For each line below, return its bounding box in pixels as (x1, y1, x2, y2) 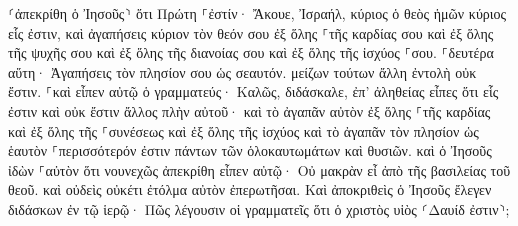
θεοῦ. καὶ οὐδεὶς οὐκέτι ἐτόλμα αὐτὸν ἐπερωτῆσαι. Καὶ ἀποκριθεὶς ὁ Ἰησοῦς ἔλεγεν (8, 179, 492, 200)
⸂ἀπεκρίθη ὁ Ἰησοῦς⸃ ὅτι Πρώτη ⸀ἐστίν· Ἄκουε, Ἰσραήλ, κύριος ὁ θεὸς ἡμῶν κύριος (8, 3, 507, 23)
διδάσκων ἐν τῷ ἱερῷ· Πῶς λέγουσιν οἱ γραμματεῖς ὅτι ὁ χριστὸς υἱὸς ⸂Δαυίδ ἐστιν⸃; (8, 198, 510, 219)
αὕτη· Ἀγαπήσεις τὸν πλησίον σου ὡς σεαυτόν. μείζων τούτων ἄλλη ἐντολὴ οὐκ (8, 61, 477, 82)
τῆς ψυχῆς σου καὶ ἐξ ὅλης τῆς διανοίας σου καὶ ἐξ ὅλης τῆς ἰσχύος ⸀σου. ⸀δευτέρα (8, 42, 494, 63)
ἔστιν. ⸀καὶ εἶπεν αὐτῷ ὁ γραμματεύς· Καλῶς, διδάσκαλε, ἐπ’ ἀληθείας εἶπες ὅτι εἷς (8, 81, 499, 102)
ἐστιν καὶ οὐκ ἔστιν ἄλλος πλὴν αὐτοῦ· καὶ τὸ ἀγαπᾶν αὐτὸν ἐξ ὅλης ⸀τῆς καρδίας (8, 100, 491, 121)
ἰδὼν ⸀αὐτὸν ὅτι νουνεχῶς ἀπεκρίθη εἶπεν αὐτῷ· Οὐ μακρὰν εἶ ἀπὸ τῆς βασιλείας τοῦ (8, 159, 511, 180)
